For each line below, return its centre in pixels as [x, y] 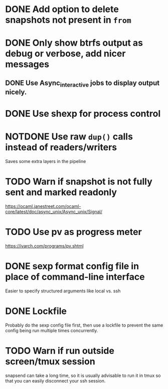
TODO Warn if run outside [60, 351]
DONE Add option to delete [62, 9]
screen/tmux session [50, 362]
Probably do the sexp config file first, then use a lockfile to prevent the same [84, 325]
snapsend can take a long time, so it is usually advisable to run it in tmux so [83, 375]
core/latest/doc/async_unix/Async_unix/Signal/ [54, 212]
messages [27, 64]
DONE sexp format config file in [72, 266]
